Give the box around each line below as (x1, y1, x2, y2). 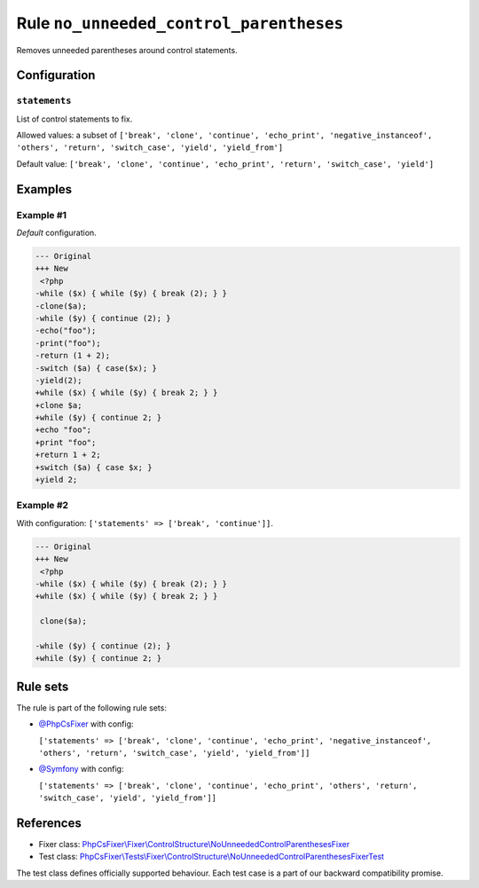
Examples (16, 182, 73, 197)
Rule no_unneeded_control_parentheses (16, 13, 344, 33)
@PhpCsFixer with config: (38, 719, 134, 729)
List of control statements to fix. (16, 114, 133, 124)
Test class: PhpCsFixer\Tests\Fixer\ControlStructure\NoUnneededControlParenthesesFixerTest (38, 852, 385, 862)
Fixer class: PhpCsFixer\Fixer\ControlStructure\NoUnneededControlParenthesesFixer (38, 839, 350, 850)
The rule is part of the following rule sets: (16, 702, 168, 713)
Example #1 (16, 208, 67, 221)
